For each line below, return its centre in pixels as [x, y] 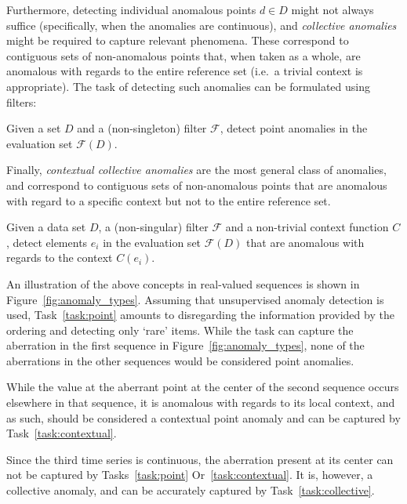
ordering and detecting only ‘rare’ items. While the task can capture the [180, 330]
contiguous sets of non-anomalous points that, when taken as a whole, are [184, 55]
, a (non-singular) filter [153, 227]
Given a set [34, 128]
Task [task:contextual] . [62, 433]
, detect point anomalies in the [294, 128]
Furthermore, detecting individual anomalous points [131, 9]
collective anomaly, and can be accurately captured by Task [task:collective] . [191, 490]
